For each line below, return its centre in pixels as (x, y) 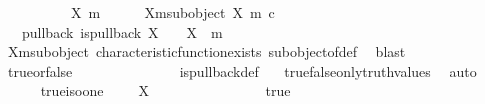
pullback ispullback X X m (122, 31)
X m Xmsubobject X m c (172, 12)
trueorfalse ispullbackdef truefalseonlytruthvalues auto (242, 70)
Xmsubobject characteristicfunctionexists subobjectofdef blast (206, 51)
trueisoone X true (165, 90)
